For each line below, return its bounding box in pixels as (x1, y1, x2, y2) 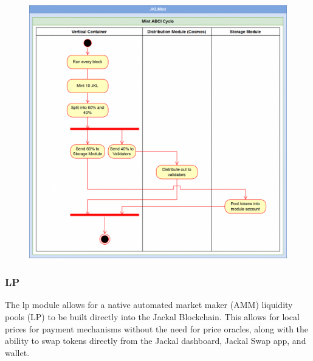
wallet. (5, 346, 30, 359)
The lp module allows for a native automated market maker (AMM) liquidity (5, 298, 293, 311)
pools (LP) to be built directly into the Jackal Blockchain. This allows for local (5, 310, 300, 323)
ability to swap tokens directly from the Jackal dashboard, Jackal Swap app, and (5, 334, 306, 347)
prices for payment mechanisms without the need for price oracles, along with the (5, 322, 309, 335)
